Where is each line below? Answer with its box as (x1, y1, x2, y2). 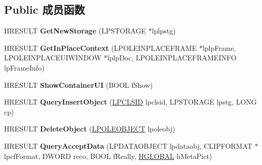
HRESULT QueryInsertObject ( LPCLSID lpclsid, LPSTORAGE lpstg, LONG (4, 96, 257, 107)
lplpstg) (152, 25, 176, 36)
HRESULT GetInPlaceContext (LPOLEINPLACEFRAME (4, 42, 197, 53)
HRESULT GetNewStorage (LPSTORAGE (4, 25, 146, 36)
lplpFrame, (202, 42, 236, 53)
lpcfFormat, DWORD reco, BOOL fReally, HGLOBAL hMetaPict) (4, 150, 212, 161)
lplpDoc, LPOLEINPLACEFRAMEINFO (107, 52, 237, 63)
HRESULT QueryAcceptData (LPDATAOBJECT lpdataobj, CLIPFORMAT (4, 140, 252, 151)
